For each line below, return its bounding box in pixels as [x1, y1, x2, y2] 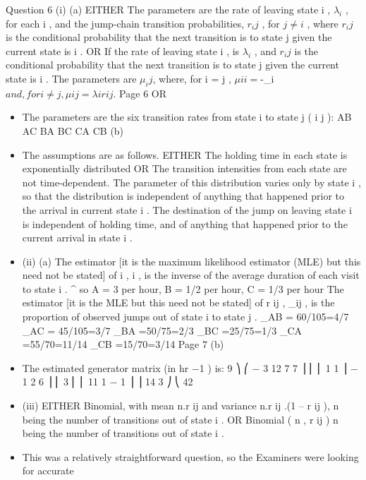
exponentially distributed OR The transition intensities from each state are [22, 161, 347, 176]
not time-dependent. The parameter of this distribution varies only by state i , [22, 174, 361, 189]
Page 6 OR [119, 85, 166, 100]
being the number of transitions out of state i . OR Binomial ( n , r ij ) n [22, 412, 338, 426]
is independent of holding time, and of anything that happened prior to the [22, 216, 348, 231]
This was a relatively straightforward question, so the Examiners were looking [22, 449, 359, 464]
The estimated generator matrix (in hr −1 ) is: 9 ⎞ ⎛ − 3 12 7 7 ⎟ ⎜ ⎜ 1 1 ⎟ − [22, 360, 358, 375]
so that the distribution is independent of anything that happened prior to [22, 188, 345, 203]
